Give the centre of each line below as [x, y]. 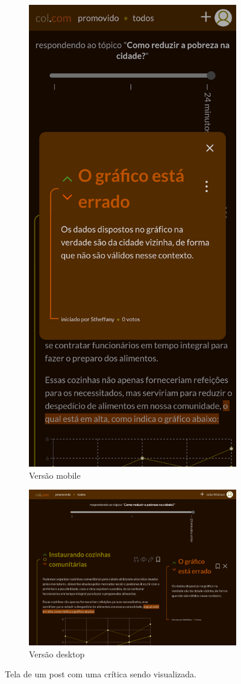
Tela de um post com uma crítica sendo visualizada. [101, 674]
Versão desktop [57, 654]
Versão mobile [55, 475]
